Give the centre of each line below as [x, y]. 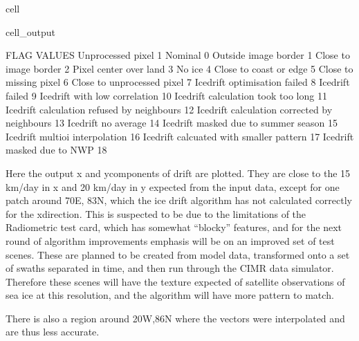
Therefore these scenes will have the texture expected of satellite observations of [175, 281]
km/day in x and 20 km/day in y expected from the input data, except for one [173, 186]
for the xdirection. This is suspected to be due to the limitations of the [156, 213]
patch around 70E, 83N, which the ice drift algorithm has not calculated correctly [179, 200]
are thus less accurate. [53, 332]
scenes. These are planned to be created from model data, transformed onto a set [178, 254]
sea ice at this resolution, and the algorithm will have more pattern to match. [170, 295]
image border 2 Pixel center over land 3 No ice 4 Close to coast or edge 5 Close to [179, 68]
